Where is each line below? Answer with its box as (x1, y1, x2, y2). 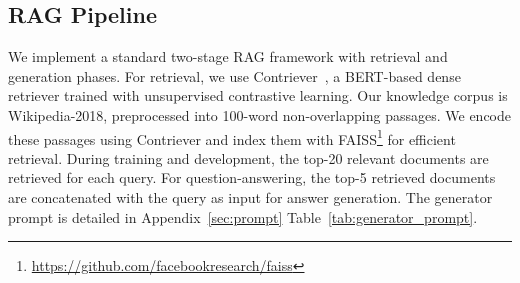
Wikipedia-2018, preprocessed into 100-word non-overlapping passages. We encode (8, 104, 511, 125)
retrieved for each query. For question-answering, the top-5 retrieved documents (8, 167, 496, 188)
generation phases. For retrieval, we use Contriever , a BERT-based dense (8, 65, 461, 86)
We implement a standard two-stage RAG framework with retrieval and (8, 46, 448, 67)
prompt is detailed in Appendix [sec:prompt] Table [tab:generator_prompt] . (8, 206, 478, 227)
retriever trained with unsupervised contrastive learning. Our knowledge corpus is (8, 85, 508, 106)
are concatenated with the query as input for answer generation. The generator (8, 187, 493, 208)
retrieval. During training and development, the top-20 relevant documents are (8, 147, 489, 168)
